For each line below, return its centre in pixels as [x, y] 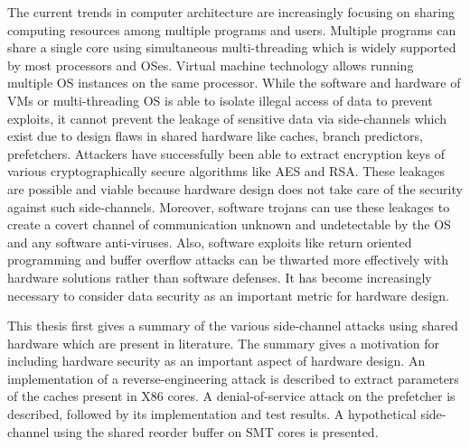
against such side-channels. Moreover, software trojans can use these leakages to [229, 206]
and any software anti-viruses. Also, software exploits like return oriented [210, 242]
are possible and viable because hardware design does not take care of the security [235, 188]
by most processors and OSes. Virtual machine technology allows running [211, 65]
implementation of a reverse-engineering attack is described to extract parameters [233, 378]
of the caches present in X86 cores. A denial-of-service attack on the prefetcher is [231, 396]
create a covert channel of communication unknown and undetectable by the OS [229, 224]
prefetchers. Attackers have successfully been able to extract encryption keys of [226, 153]
